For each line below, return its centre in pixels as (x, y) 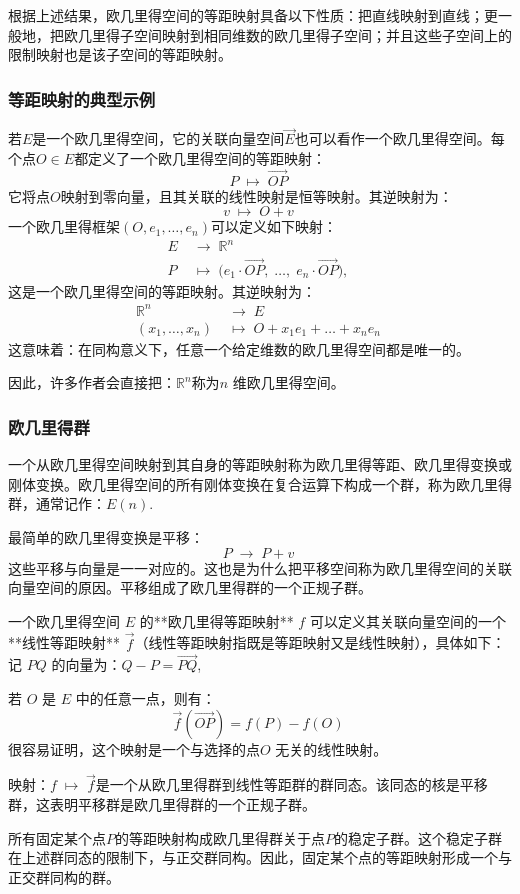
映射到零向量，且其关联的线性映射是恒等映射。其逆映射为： (256, 195)
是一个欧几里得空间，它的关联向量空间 (158, 138)
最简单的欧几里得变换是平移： (106, 536)
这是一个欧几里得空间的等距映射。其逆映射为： (162, 290)
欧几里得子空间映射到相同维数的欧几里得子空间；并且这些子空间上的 (287, 34)
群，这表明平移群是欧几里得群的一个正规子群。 (162, 803)
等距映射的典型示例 (82, 98)
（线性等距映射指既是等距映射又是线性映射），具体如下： (320, 642)
